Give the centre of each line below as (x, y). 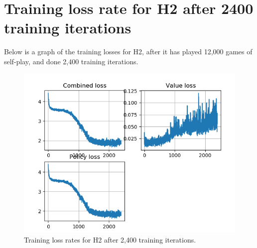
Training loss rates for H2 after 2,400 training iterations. (110, 239)
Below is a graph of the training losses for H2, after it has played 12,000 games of (128, 52)
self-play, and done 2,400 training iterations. (71, 61)
